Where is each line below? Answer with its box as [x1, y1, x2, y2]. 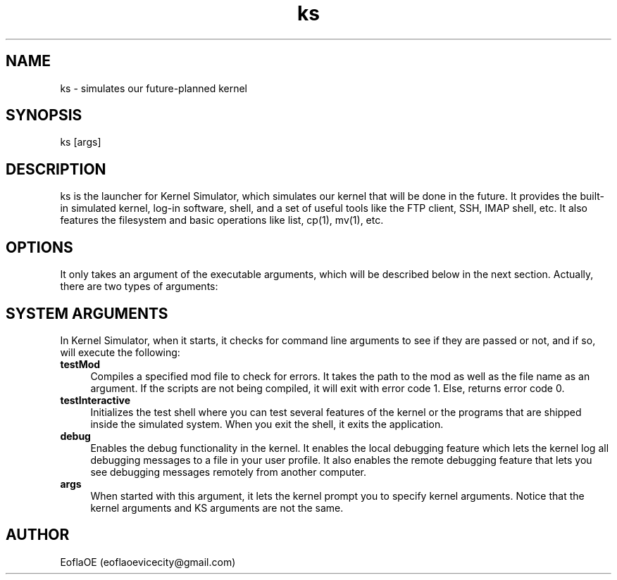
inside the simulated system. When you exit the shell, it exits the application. [90, 417, 444, 430]
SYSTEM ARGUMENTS [6, 304, 168, 322]
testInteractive [60, 393, 130, 406]
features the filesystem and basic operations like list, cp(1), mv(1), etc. [60, 214, 384, 227]
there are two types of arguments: [60, 280, 218, 293]
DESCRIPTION [6, 160, 106, 178]
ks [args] [60, 136, 101, 149]
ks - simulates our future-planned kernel [60, 82, 248, 94]
